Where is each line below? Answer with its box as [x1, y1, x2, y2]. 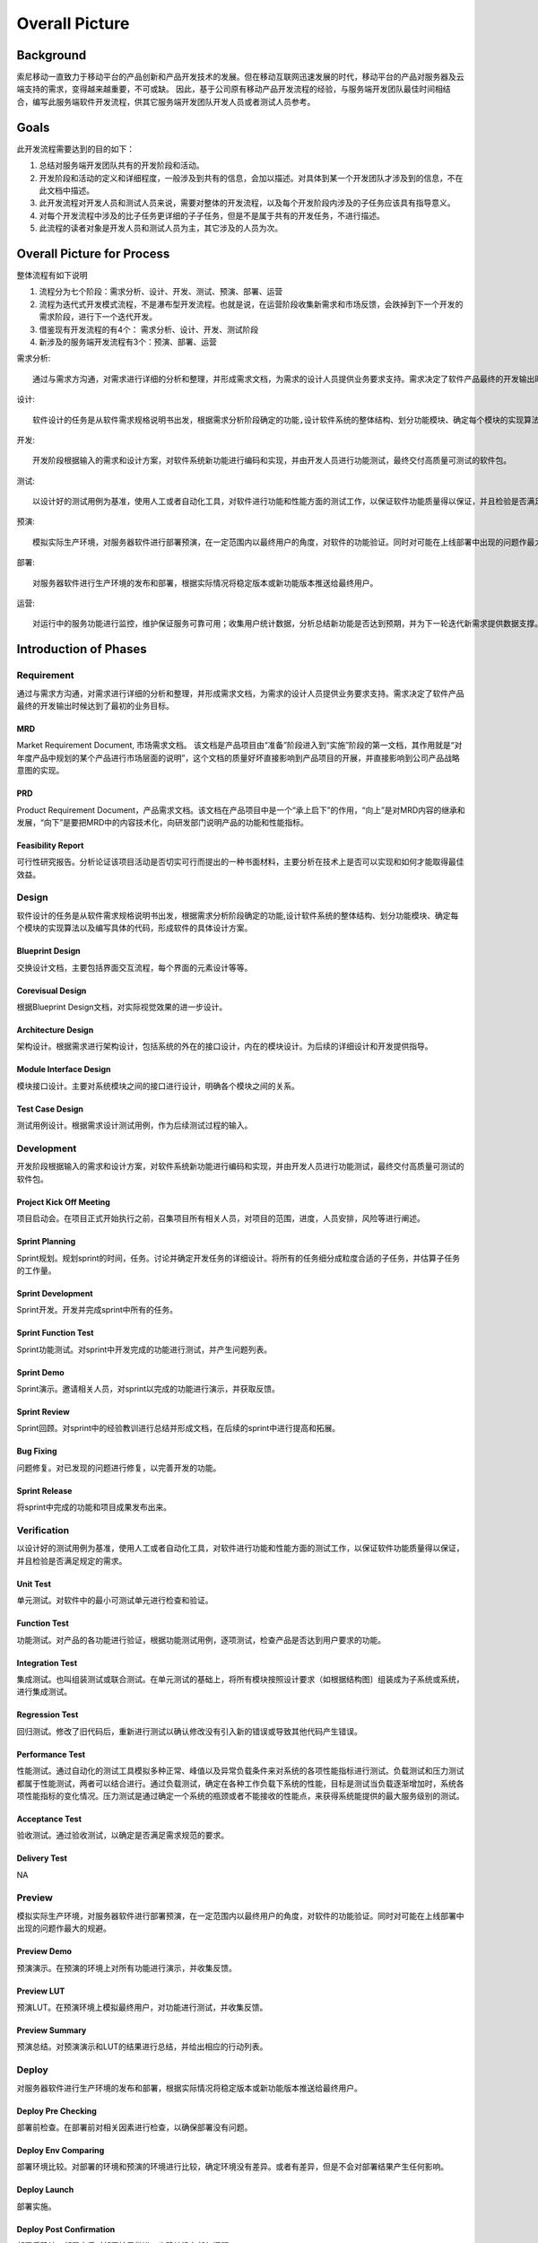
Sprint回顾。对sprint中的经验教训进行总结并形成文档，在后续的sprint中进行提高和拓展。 [16, 1423, 341, 1434]
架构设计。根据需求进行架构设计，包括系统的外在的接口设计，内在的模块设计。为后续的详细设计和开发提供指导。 [16, 1041, 433, 1052]
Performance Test [16, 1749, 86, 1759]
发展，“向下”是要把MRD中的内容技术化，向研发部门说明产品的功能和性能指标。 [16, 816, 309, 827]
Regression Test [16, 1709, 79, 1720]
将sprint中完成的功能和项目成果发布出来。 [16, 1502, 172, 1513]
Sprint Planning [16, 1236, 76, 1247]
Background [16, 48, 87, 63]
